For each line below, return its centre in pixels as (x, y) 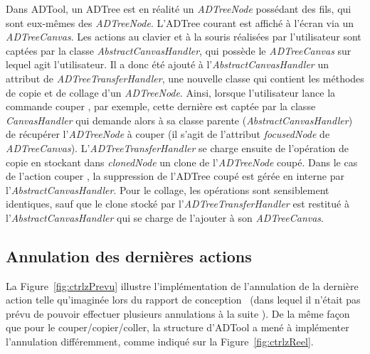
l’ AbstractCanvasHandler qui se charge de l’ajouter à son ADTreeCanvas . (165, 217)
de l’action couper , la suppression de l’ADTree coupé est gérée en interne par (175, 176)
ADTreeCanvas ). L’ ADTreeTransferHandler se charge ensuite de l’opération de (178, 147)
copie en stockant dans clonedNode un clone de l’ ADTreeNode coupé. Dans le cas (182, 162)
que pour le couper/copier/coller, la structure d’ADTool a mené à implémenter (178, 327)
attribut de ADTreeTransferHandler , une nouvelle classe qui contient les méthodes (185, 78)
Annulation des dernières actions (129, 256)
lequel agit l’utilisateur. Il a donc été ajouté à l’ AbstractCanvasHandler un (167, 64)
